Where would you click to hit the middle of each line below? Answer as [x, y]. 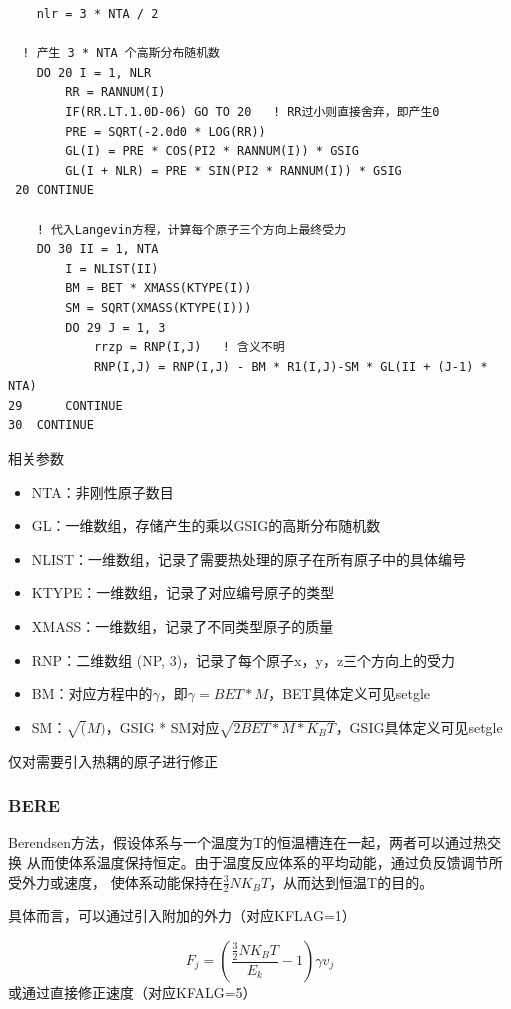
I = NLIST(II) [112, 268]
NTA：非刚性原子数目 [102, 491]
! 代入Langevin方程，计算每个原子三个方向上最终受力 [191, 229]
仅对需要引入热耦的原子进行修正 [113, 760]
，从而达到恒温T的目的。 [351, 881]
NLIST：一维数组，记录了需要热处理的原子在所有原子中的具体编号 [248, 558]
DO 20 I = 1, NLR [94, 72]
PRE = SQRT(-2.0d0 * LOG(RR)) [165, 131]
